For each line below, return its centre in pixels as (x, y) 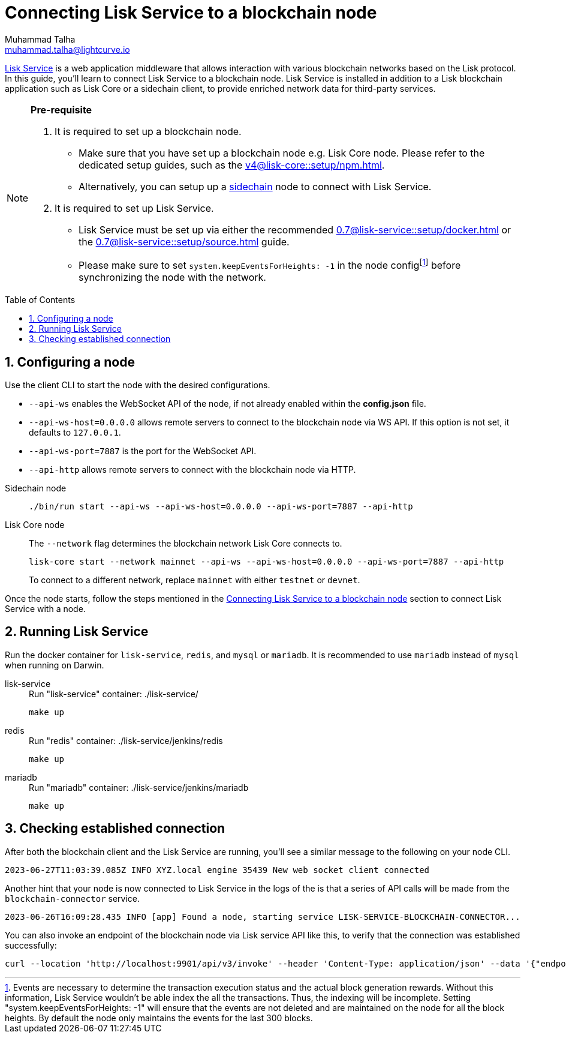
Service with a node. (45, 608)
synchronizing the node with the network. (172, 277)
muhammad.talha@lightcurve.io (67, 49)
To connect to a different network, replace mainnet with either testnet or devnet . (195, 580)
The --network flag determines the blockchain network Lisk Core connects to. (186, 543)
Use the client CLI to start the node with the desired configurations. (138, 385)
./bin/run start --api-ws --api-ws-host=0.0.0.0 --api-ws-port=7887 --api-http (221, 506)
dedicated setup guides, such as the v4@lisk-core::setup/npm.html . (232, 165)
